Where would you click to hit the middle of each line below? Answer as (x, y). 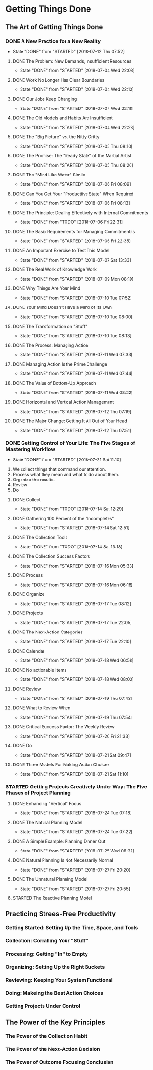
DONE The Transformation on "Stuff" (50, 326)
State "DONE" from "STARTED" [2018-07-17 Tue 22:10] (76, 642)
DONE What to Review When (42, 708)
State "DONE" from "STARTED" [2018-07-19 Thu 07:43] (76, 699)
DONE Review (27, 689)
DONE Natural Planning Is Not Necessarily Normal (63, 860)
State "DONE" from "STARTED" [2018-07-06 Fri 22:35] (75, 241)
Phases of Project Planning (38, 793)
